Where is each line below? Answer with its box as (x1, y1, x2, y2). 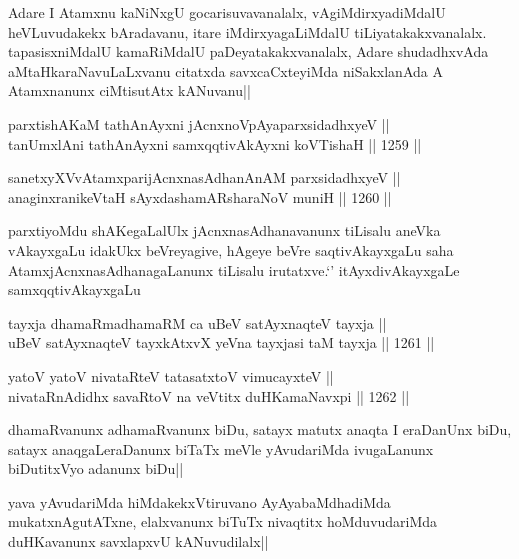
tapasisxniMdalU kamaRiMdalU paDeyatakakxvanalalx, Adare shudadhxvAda (8, 41, 489, 62)
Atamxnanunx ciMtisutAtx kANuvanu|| (8, 80, 251, 101)
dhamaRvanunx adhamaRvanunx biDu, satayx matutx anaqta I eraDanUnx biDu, (8, 419, 512, 440)
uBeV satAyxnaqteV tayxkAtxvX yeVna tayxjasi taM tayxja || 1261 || (8, 332, 435, 353)
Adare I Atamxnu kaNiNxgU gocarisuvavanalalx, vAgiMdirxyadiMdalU (8, 2, 446, 22)
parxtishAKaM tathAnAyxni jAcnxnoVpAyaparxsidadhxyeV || (8, 113, 390, 134)
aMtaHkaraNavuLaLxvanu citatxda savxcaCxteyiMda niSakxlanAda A (8, 60, 443, 81)
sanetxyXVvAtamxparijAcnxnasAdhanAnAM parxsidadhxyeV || (8, 167, 401, 188)
